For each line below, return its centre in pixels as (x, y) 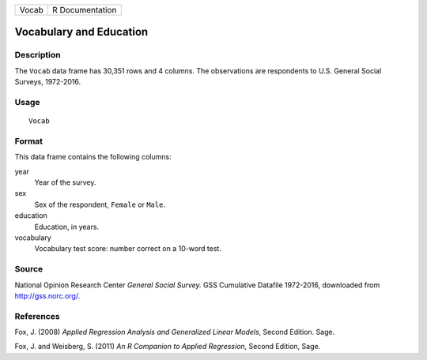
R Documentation (85, 10)
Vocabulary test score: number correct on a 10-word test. (128, 249)
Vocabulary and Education (81, 32)
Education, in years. (66, 227)
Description (38, 55)
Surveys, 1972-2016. (48, 82)
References (37, 316)
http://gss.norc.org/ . (47, 295)
